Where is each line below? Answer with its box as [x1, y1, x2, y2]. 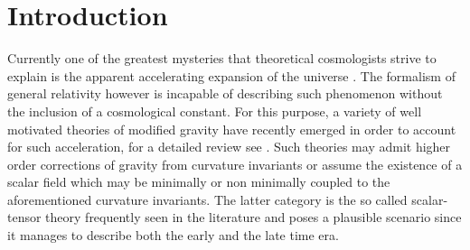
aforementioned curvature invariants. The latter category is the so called [7, 190, 408, 208]
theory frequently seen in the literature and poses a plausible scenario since [45, 208, 462, 227]
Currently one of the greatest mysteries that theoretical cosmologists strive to [7, 49, 437, 68]
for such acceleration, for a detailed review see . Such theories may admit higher [7, 137, 451, 156]
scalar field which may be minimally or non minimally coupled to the [7, 172, 390, 191]
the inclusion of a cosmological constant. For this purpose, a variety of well [7, 101, 422, 120]
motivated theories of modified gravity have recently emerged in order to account [7, 119, 456, 138]
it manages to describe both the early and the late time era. [7, 226, 339, 245]
